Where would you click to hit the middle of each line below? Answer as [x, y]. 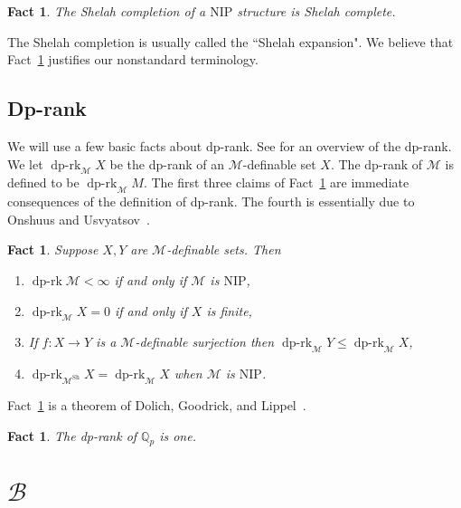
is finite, [229, 310]
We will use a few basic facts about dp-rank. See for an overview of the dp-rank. [230, 145]
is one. [178, 435]
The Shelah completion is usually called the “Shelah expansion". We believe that [230, 41]
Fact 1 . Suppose [53, 249]
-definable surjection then [205, 342]
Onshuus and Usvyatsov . [79, 219]
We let [25, 163]
